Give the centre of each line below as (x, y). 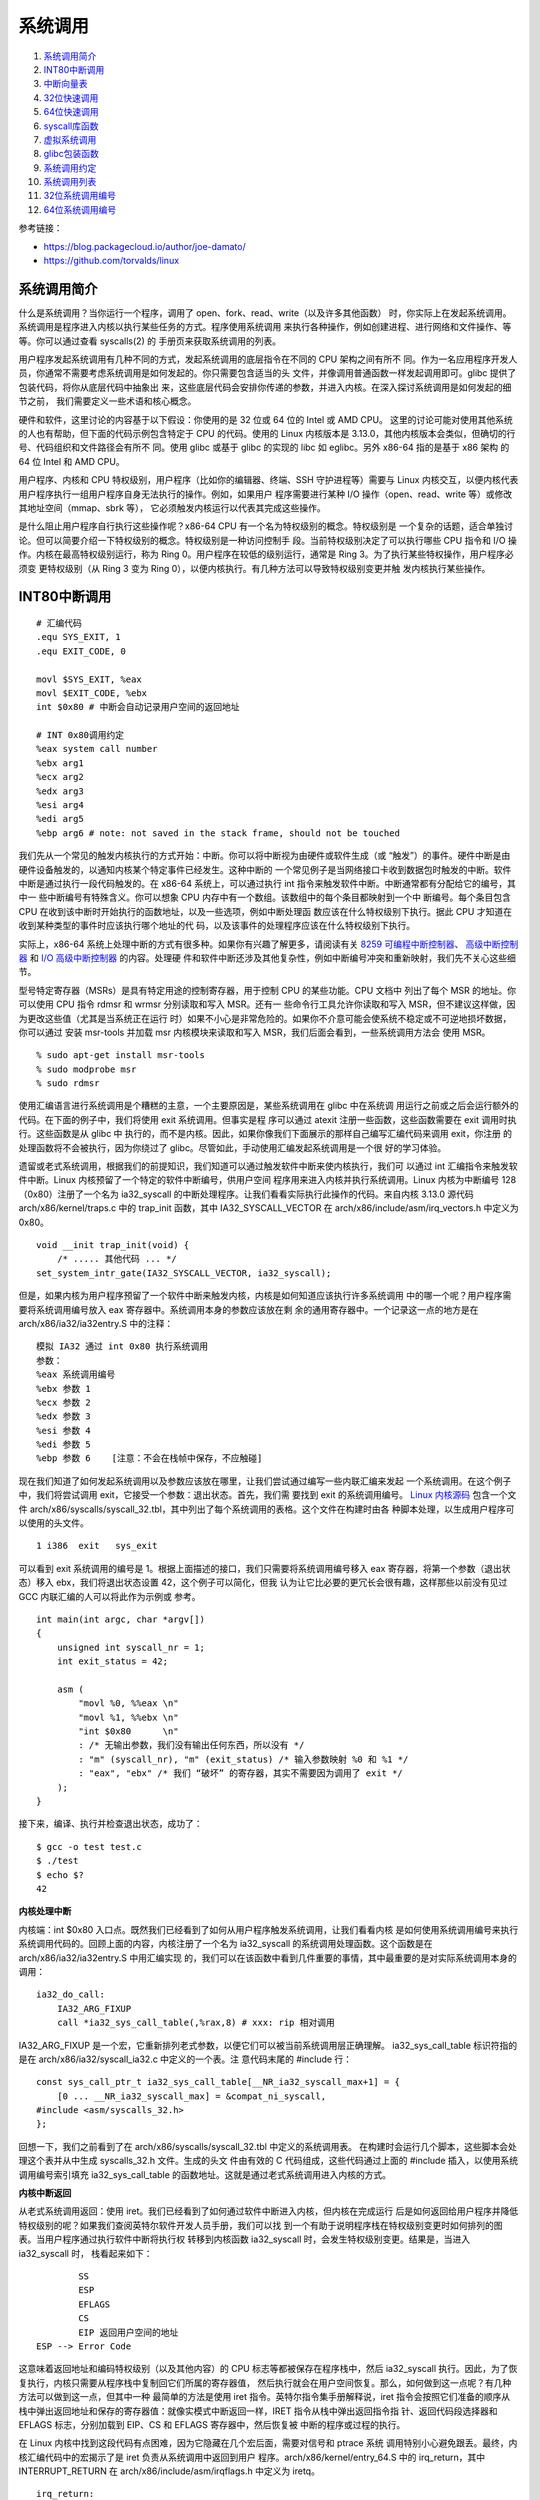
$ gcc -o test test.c (89, 1846)
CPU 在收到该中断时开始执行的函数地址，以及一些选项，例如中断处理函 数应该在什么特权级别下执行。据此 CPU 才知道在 (265, 911)
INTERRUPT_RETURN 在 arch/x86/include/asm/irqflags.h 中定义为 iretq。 (169, 2471)
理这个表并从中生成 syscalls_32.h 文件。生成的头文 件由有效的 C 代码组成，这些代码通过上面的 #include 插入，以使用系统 (268, 2161)
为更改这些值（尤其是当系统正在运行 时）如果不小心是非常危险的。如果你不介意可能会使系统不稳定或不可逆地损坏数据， (265, 1018)
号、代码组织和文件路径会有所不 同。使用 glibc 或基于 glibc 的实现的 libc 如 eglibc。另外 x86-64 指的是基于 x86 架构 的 (264, 447)
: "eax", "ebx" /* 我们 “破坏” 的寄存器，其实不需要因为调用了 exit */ (241, 1773)
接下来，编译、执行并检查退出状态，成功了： (110, 1824)
